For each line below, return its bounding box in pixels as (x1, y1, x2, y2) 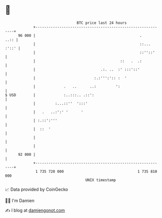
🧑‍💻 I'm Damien (5, 198, 35, 203)
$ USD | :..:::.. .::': (5, 92, 95, 98)
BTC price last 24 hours (77, 20, 127, 25)
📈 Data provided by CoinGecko (5, 186, 68, 192)
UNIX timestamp (85, 177, 116, 183)
